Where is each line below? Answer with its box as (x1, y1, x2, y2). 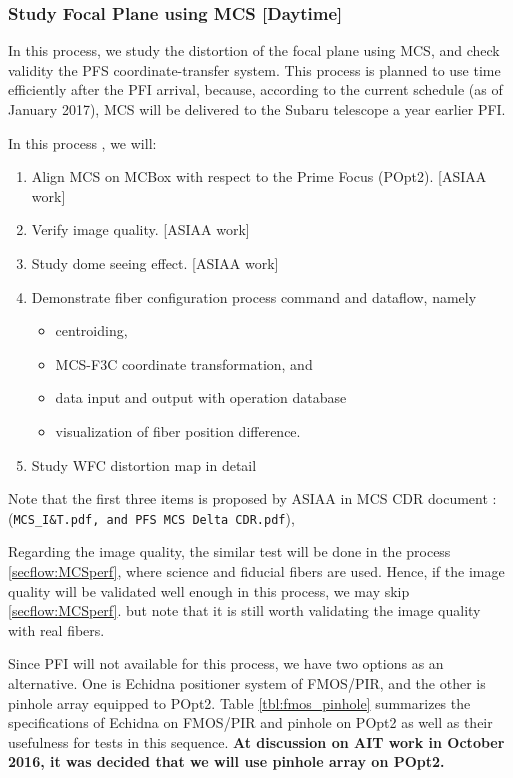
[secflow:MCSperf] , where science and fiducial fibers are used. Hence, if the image (8, 560, 505, 581)
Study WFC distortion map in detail (31, 454, 257, 475)
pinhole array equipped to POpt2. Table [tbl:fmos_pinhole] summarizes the (8, 692, 471, 713)
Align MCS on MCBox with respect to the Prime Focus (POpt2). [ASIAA (31, 166, 487, 187)
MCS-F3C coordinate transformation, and (55, 353, 313, 374)
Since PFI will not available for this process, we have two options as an (8, 653, 444, 674)
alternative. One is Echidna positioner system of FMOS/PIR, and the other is (8, 672, 486, 693)
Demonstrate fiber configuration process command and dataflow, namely (31, 286, 477, 307)
